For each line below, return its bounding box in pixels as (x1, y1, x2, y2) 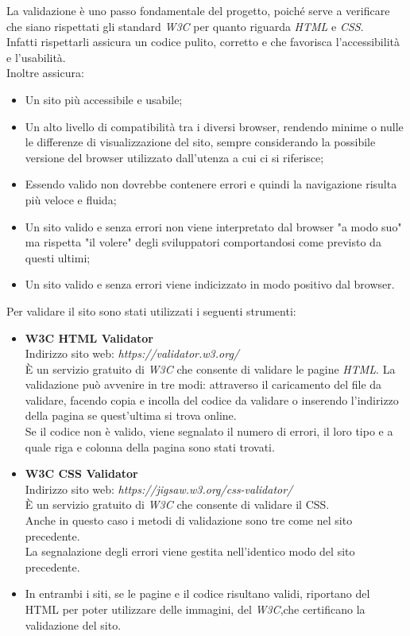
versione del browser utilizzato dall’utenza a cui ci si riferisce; (25, 149, 324, 165)
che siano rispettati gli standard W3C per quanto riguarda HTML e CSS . (6, 17, 364, 34)
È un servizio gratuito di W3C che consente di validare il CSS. (25, 496, 330, 513)
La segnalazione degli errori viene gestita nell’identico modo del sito (25, 543, 355, 560)
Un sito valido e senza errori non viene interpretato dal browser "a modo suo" (25, 218, 402, 235)
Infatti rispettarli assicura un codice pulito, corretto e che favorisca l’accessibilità (6, 33, 400, 50)
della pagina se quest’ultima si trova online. (25, 407, 237, 424)
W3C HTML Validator (25, 329, 153, 346)
